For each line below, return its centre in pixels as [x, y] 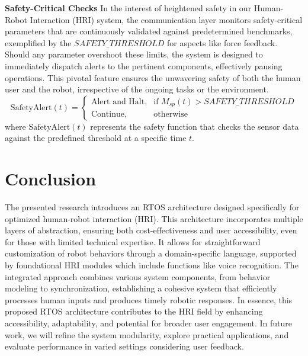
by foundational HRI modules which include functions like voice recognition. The [152, 265]
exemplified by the [38, 42]
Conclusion [51, 179]
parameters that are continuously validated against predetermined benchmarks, [149, 31]
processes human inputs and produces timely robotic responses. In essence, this [149, 299]
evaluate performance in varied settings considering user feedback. [124, 346]
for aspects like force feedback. [222, 42]
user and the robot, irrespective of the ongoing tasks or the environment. [137, 89]
